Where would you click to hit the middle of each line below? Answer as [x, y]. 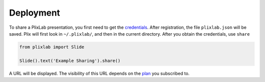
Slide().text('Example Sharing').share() [70, 61]
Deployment [35, 13]
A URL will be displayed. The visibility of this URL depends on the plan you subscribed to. [99, 73]
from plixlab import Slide [52, 47]
